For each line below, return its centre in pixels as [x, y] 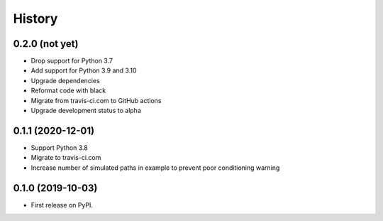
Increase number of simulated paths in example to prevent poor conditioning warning [155, 168]
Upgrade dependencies [66, 80]
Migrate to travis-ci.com [66, 158]
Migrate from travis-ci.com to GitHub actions [96, 100]
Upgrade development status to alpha [86, 111]
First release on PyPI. [62, 205]
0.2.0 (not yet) [46, 44]
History [35, 18]
